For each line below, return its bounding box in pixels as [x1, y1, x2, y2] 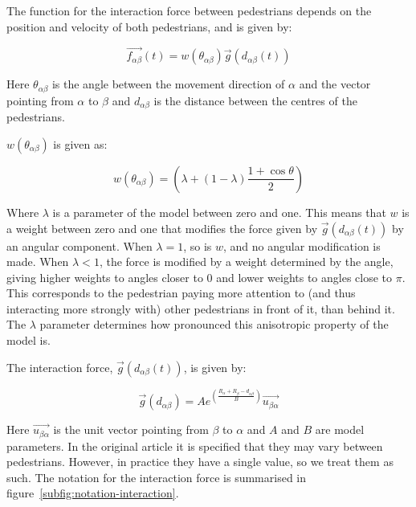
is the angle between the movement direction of [51, 76, 285, 92]
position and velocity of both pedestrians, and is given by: [6, 18, 292, 35]
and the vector [299, 76, 371, 92]
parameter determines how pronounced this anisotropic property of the [39, 316, 389, 333]
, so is [183, 237, 212, 254]
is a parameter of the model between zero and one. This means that [52, 203, 386, 220]
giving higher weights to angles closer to [6, 268, 203, 285]
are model [315, 421, 365, 438]
